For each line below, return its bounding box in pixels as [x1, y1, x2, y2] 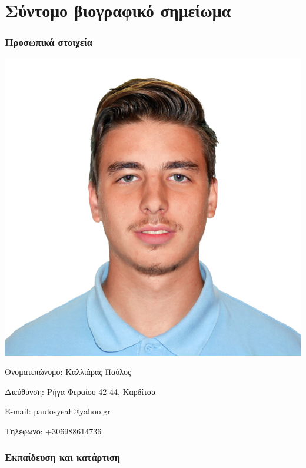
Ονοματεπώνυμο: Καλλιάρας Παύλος [5, 366, 131, 378]
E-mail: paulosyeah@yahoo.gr [5, 405, 111, 417]
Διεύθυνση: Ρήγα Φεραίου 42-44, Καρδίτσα [5, 385, 156, 397]
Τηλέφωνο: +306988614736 [5, 424, 102, 437]
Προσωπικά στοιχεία [5, 35, 92, 49]
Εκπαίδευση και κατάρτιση [5, 450, 121, 464]
